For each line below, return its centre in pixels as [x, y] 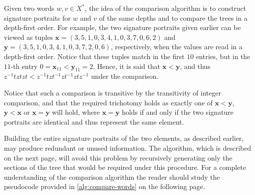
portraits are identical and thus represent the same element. [94, 121]
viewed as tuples [28, 37]
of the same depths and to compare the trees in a [173, 17]
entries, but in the [223, 56]
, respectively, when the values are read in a [177, 47]
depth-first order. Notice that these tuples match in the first [94, 56]
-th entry [24, 66]
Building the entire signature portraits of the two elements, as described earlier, [124, 138]
